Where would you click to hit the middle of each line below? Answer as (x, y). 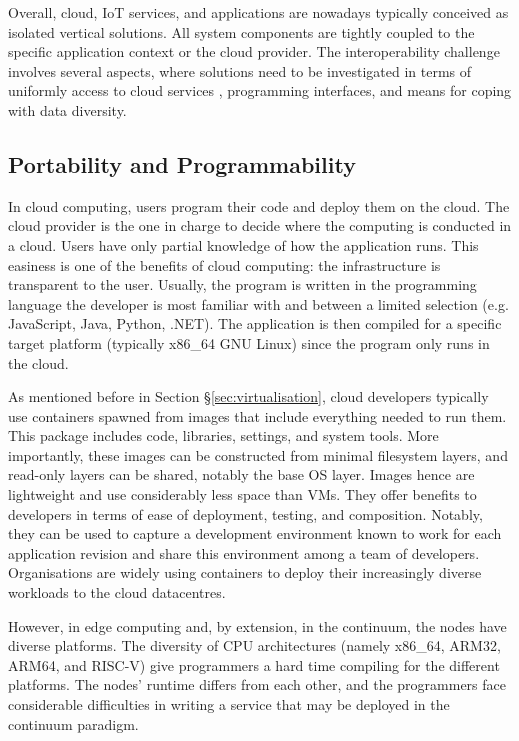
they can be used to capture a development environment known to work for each (255, 533)
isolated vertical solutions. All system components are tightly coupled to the (241, 31)
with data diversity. (67, 109)
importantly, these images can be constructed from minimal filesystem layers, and (258, 454)
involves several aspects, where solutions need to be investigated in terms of (240, 70)
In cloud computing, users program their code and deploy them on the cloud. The (259, 205)
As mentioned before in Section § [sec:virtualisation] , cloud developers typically (248, 396)
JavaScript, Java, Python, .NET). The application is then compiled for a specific (255, 323)
